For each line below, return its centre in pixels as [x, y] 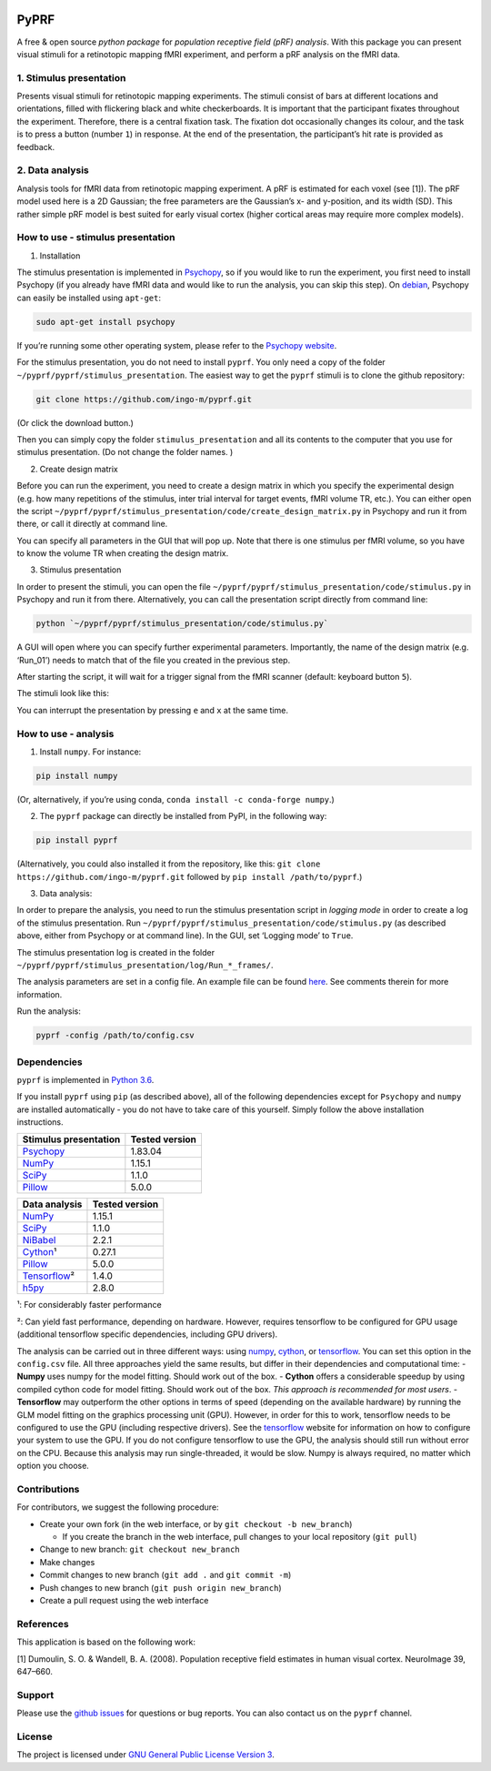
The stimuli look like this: [63, 693]
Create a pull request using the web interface [124, 1600]
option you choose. [53, 1466]
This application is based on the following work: [106, 1642]
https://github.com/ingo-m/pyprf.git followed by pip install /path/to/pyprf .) [190, 876]
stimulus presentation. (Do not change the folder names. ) [125, 452]
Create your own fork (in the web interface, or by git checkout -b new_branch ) [196, 1523]
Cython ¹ [40, 1252]
